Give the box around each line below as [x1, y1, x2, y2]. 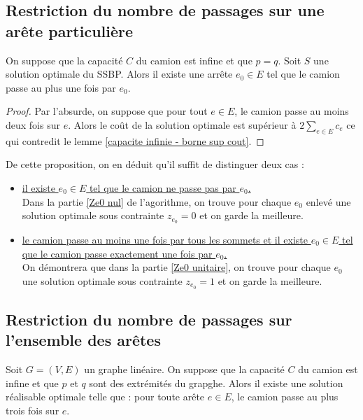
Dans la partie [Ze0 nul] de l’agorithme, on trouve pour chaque [22, 194, 292, 209]
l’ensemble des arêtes [6, 329, 161, 351]
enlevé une [306, 194, 351, 209]
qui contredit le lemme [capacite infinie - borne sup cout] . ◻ [6, 133, 264, 148]
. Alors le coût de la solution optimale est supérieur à [68, 117, 297, 132]
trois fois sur [6, 403, 59, 418]
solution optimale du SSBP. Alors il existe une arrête [6, 66, 233, 81]
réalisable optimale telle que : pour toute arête [6, 389, 205, 404]
